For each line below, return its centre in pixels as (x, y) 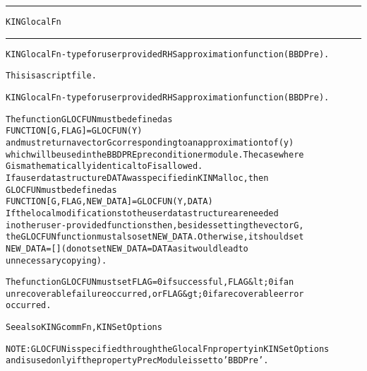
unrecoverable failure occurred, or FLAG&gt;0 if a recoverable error (155, 294)
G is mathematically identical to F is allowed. (104, 166)
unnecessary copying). (56, 260)
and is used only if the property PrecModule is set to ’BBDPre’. (137, 361)
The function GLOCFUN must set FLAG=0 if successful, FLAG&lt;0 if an (150, 282)
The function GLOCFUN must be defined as (89, 119)
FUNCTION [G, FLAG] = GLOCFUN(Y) (74, 131)
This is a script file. (51, 76)
